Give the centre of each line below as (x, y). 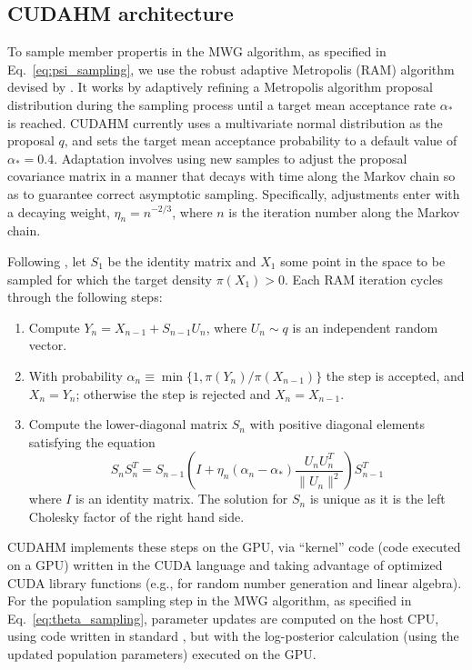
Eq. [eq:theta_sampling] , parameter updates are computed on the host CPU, (223, 618)
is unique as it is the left (377, 499)
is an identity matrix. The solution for (182, 499)
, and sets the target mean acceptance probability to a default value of (261, 140)
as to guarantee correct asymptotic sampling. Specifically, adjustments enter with (234, 193)
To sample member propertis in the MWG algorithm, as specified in (197, 51)
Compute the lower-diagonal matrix (128, 424)
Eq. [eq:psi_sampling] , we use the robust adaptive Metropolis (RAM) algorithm (231, 69)
